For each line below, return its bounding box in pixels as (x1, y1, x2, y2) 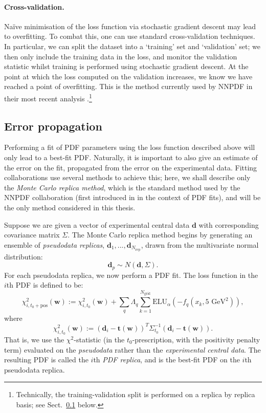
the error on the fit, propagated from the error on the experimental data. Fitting (4, 162, 257, 172)
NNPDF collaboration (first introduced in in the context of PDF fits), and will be (4, 192, 261, 203)
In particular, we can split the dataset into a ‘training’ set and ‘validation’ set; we (4, 40, 260, 51)
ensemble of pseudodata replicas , (4, 239, 105, 250)
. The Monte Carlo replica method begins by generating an (68, 229, 253, 240)
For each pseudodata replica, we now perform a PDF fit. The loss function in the (4, 269, 258, 280)
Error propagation (4, 118, 102, 134)
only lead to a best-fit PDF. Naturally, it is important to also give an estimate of (4, 152, 258, 162)
